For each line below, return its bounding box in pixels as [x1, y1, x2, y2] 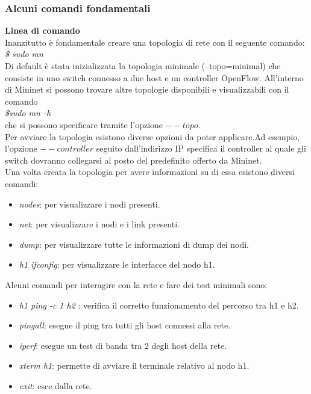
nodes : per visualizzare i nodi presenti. [19, 197, 160, 210]
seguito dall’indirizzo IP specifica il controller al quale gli [96, 142, 306, 155]
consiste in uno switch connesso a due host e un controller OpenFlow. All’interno [5, 71, 304, 84]
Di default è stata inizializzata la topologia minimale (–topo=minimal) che [5, 60, 281, 72]
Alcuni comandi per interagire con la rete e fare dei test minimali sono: [5, 278, 268, 291]
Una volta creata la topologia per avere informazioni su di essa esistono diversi [5, 165, 295, 178]
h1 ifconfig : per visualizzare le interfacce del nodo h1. [19, 258, 215, 271]
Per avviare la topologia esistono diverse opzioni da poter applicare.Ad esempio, [5, 130, 300, 143]
